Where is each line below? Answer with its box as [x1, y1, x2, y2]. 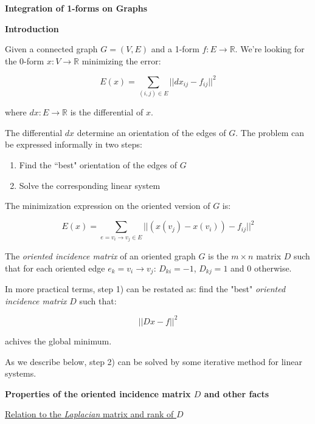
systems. [5, 367, 36, 380]
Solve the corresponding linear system [19, 179, 161, 191]
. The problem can [235, 126, 305, 138]
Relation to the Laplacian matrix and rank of [5, 408, 174, 420]
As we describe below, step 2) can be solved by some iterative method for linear [5, 355, 302, 368]
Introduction [5, 22, 59, 35]
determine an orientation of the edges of [77, 126, 226, 138]
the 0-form [5, 54, 44, 67]
